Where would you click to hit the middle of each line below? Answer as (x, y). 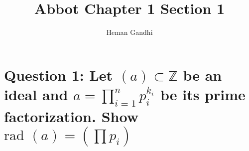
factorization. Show (71, 116)
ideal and (36, 94)
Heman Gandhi (129, 32)
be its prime (203, 94)
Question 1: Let (59, 75)
